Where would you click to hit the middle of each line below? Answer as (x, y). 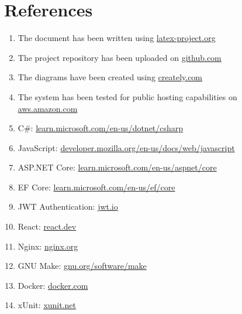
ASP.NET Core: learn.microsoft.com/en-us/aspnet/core (117, 167)
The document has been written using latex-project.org (117, 38)
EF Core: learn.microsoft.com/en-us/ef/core (96, 187)
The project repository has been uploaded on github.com (120, 57)
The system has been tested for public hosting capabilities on (127, 96)
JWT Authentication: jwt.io (68, 207)
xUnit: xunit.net (47, 305)
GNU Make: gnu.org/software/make (82, 266)
